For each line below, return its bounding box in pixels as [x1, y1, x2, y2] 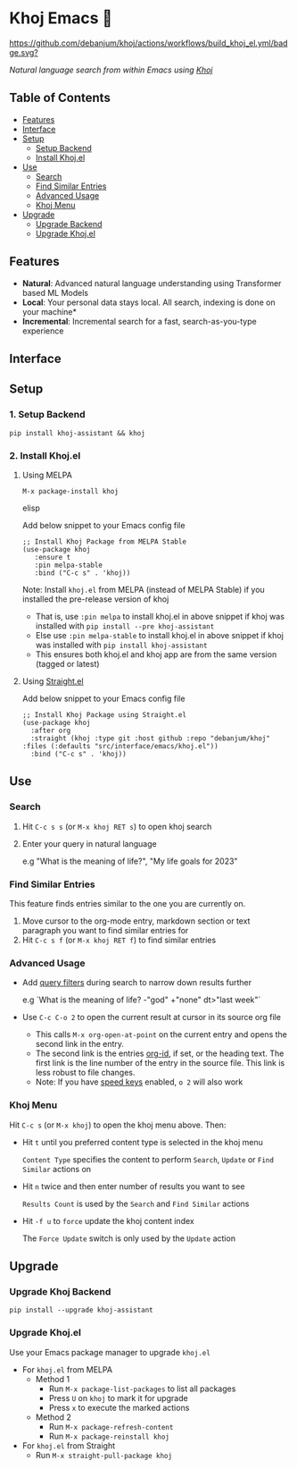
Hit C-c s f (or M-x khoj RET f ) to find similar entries [21, 934, 217, 945]
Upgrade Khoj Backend [9, 1285, 111, 1297]
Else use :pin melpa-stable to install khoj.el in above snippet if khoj [35, 629, 284, 640]
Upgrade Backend [35, 218, 103, 229]
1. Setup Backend [9, 409, 87, 421]
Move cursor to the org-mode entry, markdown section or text [21, 916, 251, 926]
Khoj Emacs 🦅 [9, 8, 113, 29]
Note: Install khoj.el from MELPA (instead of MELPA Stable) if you [21, 584, 265, 595]
